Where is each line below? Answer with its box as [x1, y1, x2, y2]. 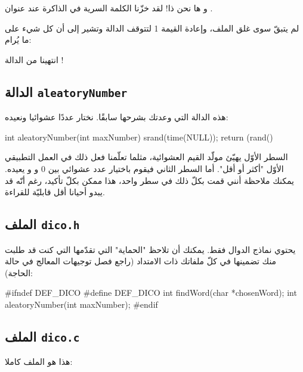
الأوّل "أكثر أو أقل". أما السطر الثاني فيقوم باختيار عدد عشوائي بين [48, 162, 284, 174]
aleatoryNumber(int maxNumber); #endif [5, 298, 158, 310]
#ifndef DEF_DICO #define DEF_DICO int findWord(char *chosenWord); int [5, 286, 297, 299]
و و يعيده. [5, 162, 39, 174]
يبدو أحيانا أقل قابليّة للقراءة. [5, 186, 105, 198]
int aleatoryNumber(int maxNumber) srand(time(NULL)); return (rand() [5, 130, 273, 143]
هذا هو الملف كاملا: [5, 355, 73, 368]
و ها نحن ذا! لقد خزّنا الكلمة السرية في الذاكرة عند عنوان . [5, 2, 213, 14]
